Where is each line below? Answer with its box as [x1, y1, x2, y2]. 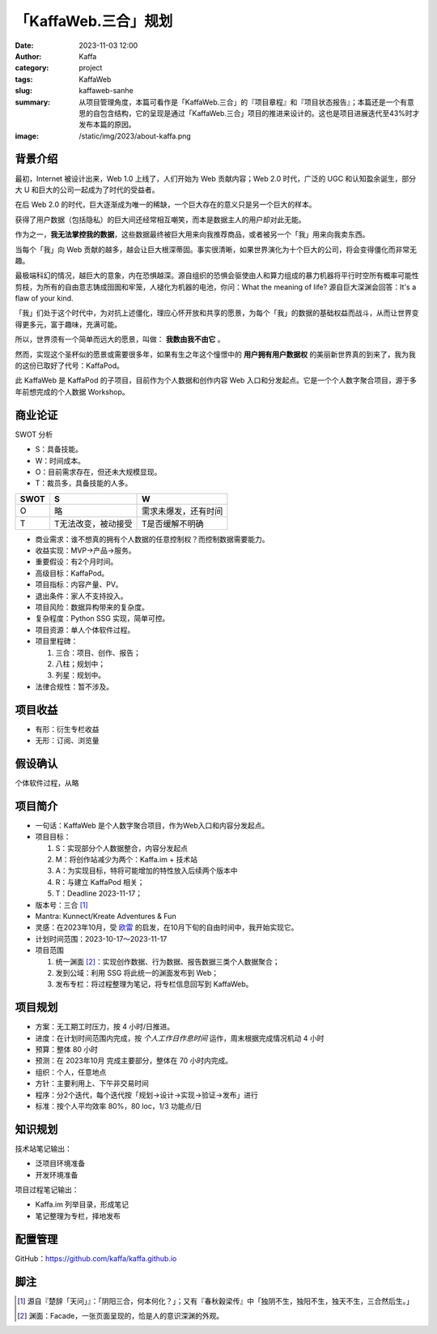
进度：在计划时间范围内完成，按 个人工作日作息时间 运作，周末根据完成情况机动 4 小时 [35, 1033, 325, 1043]
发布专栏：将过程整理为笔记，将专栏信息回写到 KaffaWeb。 [55, 979, 253, 989]
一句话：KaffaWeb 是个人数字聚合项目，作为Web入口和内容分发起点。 [35, 820, 269, 830]
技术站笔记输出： [15, 1144, 72, 1153]
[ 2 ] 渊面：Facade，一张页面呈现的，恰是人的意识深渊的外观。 [17, 1311, 224, 1321]
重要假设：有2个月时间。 [35, 557, 118, 567]
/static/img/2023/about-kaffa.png [78, 130, 192, 141]
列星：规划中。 [55, 670, 105, 680]
